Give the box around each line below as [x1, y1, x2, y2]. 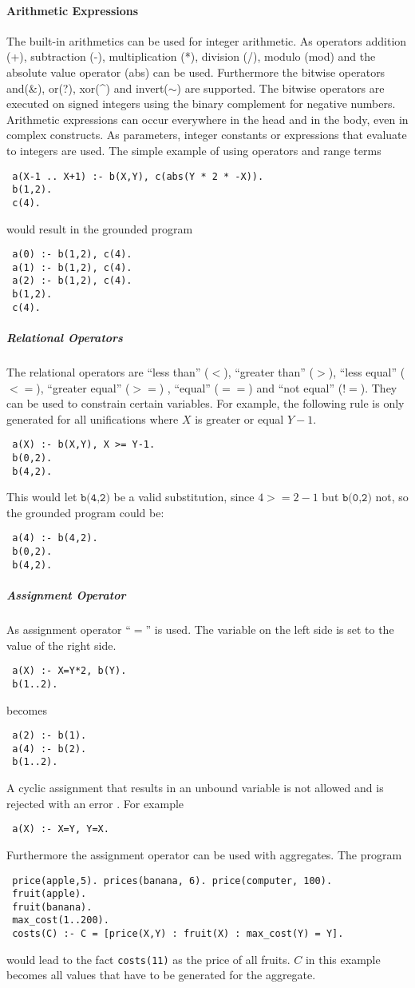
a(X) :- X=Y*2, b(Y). [12, 665, 127, 677]
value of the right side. [6, 636, 117, 653]
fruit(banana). [12, 901, 93, 913]
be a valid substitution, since [113, 488, 255, 505]
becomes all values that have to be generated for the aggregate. [6, 966, 316, 983]
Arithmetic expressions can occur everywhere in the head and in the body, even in [6, 110, 409, 127]
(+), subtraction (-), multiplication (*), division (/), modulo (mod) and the [6, 48, 376, 65]
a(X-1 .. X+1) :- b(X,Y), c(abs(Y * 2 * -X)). [12, 170, 264, 182]
